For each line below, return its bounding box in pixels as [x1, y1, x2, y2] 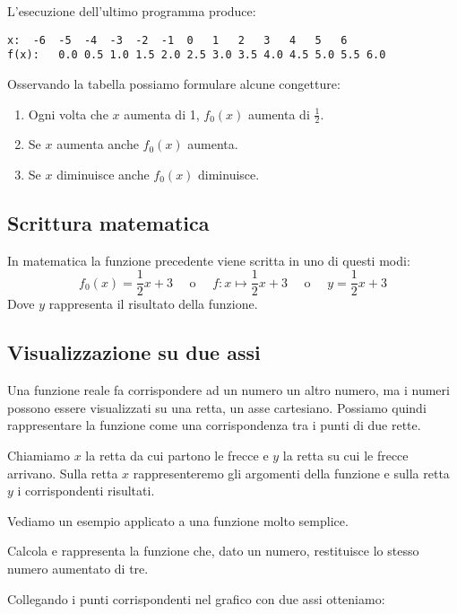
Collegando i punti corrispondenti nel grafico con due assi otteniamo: [7, 589, 385, 608]
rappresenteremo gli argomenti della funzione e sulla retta [133, 463, 450, 482]
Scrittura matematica [7, 208, 210, 236]
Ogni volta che [28, 104, 108, 123]
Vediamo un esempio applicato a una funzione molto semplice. [7, 511, 349, 530]
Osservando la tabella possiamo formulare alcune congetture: [7, 74, 341, 92]
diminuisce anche [56, 164, 150, 183]
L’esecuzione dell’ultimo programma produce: [7, 2, 256, 20]
